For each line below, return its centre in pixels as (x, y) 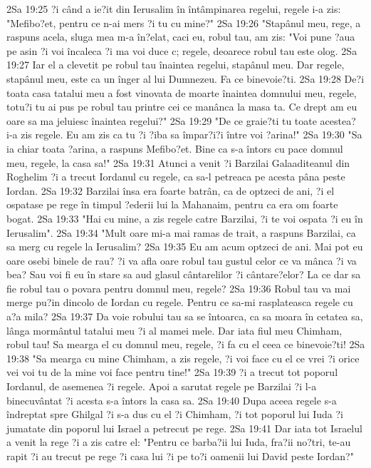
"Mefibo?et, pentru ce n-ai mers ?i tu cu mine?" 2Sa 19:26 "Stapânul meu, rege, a (184, 22)
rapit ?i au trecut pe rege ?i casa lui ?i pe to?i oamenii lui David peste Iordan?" (180, 456)
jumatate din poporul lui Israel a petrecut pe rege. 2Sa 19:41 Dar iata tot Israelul (184, 428)
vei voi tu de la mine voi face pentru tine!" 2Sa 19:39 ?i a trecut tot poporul (172, 372)
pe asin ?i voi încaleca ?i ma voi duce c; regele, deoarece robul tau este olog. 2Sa (182, 50)
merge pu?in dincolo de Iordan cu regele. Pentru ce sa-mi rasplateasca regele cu (180, 302)
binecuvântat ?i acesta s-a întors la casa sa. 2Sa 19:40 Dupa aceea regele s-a (172, 400)
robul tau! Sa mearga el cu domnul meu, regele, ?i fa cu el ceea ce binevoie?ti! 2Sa (186, 344)
